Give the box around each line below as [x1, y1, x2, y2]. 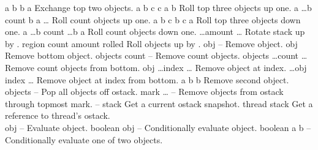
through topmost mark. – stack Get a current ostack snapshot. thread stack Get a [5, 97, 313, 110]
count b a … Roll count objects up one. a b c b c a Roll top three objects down [5, 13, 301, 26]
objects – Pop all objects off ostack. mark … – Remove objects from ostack [5, 85, 284, 98]
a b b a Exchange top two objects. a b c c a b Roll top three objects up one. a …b [5, 1, 312, 13]
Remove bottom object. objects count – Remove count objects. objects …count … [5, 49, 308, 62]
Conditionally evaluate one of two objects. [5, 133, 163, 146]
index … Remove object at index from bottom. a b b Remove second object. [5, 73, 289, 86]
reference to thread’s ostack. [5, 109, 110, 122]
